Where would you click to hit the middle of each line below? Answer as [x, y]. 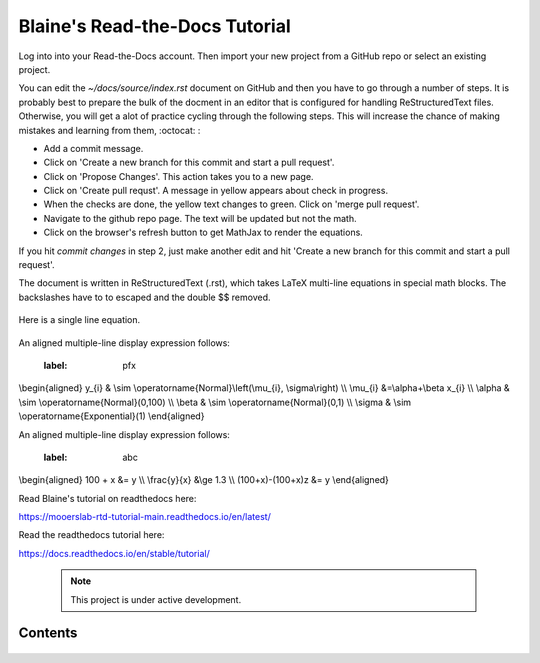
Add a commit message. [93, 148]
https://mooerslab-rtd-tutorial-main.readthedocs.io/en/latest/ [145, 517]
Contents [48, 633]
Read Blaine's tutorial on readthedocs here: [107, 498]
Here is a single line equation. [79, 320]
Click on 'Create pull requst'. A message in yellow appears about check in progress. [216, 191]
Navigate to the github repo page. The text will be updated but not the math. [200, 218]
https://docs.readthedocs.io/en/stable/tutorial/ [114, 553]
